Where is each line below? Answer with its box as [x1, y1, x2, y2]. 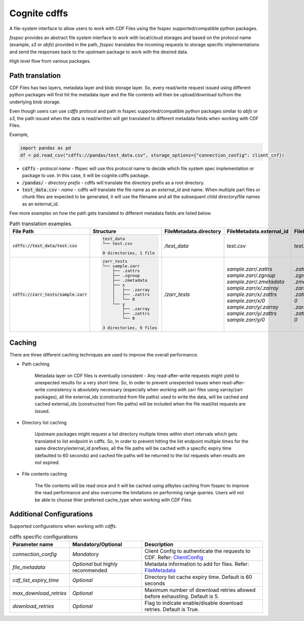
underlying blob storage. [9, 99, 61, 105]
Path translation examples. [9, 220, 73, 227]
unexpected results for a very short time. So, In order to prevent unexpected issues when [34, 380, 221, 386]
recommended [72, 567, 107, 574]
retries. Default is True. [144, 606, 200, 613]
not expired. [34, 459, 60, 465]
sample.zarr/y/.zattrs [226, 310, 277, 317]
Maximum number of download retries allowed [144, 587, 256, 594]
